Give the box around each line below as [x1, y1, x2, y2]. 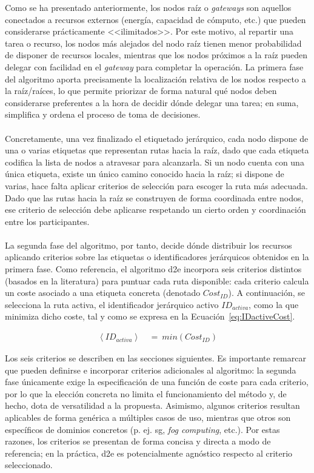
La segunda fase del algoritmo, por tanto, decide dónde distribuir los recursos [5, 238, 292, 251]
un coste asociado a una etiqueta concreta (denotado [5, 286, 201, 299]
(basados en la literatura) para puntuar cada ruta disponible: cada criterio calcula [5, 274, 309, 287]
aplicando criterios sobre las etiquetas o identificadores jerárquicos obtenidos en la [5, 250, 309, 263]
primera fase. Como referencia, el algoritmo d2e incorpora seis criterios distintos [5, 263, 302, 275]
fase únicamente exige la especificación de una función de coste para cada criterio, [5, 375, 309, 388]
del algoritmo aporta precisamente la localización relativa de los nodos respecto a [5, 72, 306, 85]
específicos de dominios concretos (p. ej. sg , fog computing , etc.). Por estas [5, 423, 280, 435]
